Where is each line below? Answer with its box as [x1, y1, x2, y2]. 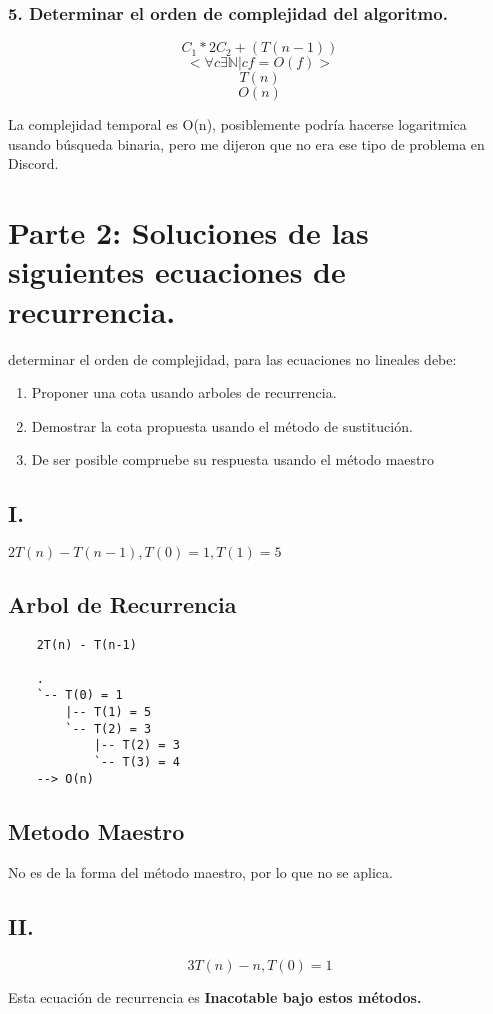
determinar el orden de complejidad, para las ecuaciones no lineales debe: [8, 348, 457, 369]
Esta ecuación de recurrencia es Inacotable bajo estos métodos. [8, 987, 422, 1008]
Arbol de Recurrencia [8, 589, 237, 620]
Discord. [8, 153, 59, 174]
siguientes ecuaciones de [8, 251, 346, 292]
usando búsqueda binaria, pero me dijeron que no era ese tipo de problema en [8, 133, 485, 154]
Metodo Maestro [8, 815, 185, 846]
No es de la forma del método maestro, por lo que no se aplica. [8, 862, 393, 883]
